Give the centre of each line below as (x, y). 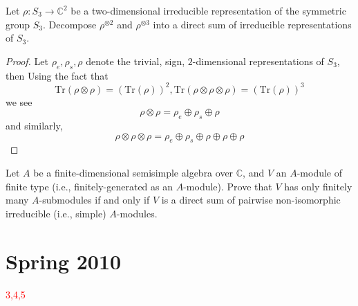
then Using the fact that (57, 75)
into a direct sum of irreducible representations (252, 24)
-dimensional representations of (258, 61)
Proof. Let (27, 61)
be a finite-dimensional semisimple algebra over (133, 173)
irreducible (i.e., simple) (56, 213)
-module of (320, 173)
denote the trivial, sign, (135, 61)
